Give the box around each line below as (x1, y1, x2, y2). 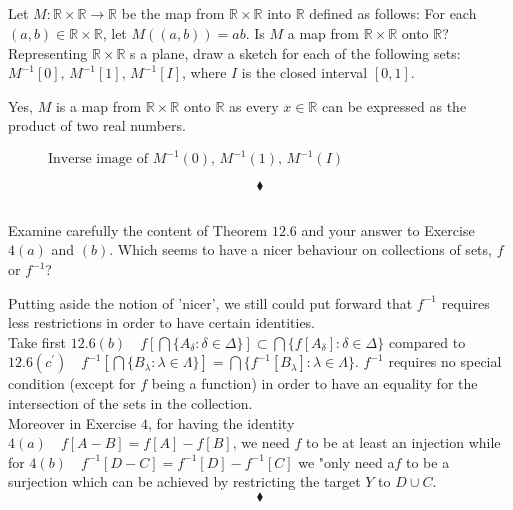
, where (181, 62, 227, 83)
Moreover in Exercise (8, 412, 137, 433)
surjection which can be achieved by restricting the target (8, 471, 361, 492)
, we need (232, 432, 290, 453)
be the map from (121, 3, 225, 24)
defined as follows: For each (309, 3, 477, 24)
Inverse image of (48, 152, 149, 167)
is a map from (55, 95, 142, 116)
